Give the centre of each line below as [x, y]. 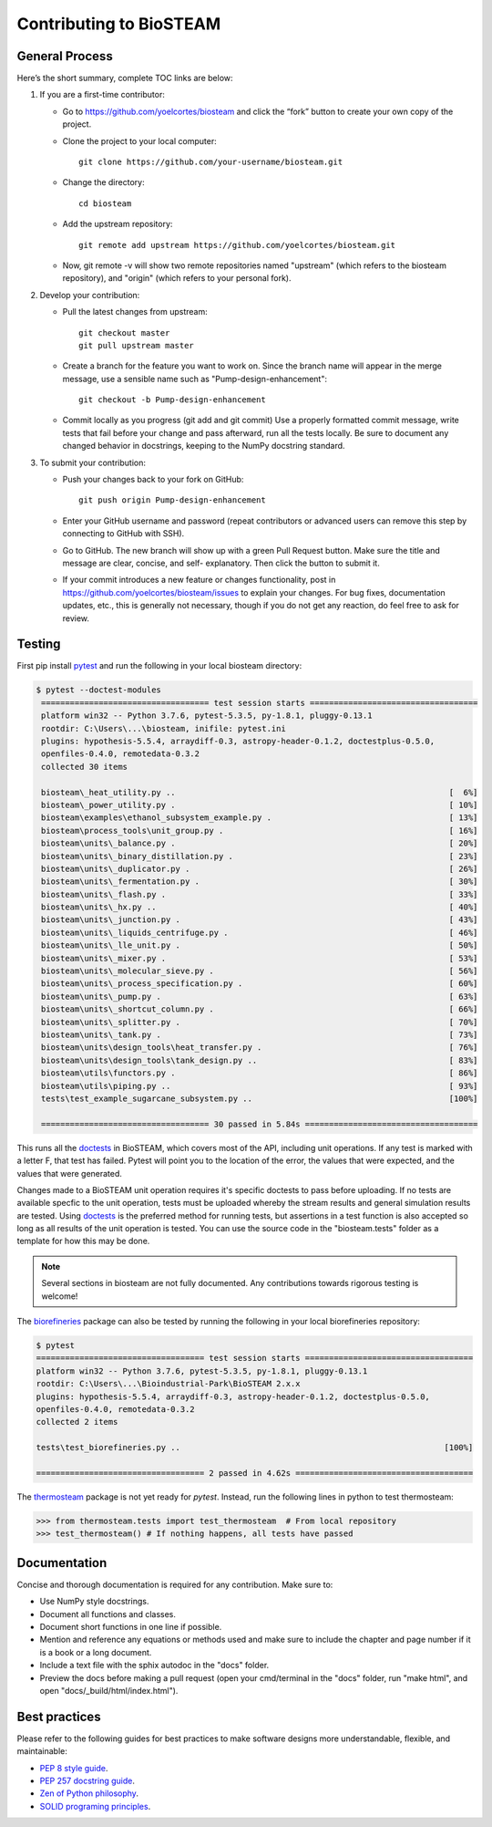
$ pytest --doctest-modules [98, 690]
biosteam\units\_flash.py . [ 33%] [260, 894]
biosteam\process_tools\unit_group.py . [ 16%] [260, 830]
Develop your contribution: [90, 295]
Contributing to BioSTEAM [119, 24]
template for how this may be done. [83, 1241]
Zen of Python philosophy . [89, 1793]
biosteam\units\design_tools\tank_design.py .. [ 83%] [260, 1060]
